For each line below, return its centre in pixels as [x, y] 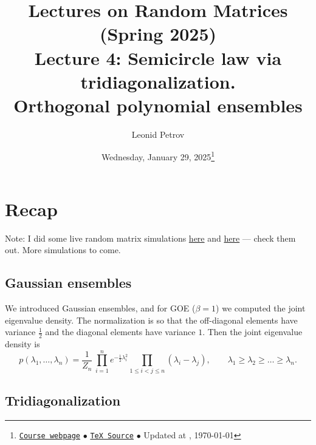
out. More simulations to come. [63, 250]
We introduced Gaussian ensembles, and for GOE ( [100, 308]
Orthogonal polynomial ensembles [158, 105]
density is [22, 344]
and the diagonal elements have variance [120, 332]
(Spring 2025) [158, 34]
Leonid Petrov [158, 134]
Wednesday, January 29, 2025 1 [158, 156]
